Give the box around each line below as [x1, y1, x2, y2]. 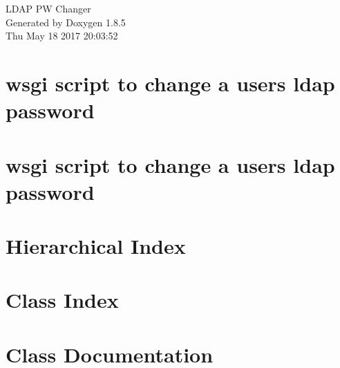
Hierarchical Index [6, 232, 186, 260]
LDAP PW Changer [6, 1, 91, 15]
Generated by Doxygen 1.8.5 [6, 15, 126, 29]
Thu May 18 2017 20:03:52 [6, 28, 118, 43]
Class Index [6, 286, 119, 314]
